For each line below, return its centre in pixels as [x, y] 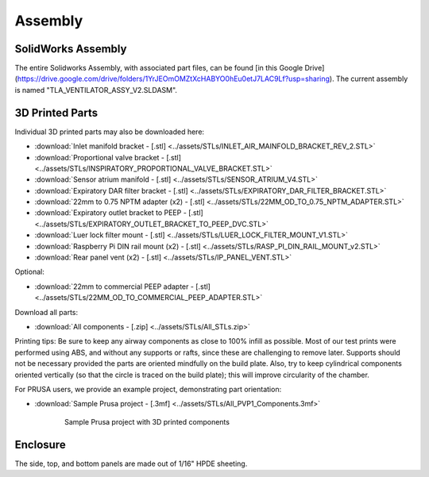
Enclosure [41, 444]
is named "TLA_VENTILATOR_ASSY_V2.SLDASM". [96, 90]
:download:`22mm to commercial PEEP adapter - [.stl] [122, 287]
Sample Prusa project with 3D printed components [147, 421]
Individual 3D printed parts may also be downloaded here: [110, 132]
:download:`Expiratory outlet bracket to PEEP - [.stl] [119, 213]
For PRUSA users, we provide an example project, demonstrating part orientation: [148, 389]
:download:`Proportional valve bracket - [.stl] [108, 157]
